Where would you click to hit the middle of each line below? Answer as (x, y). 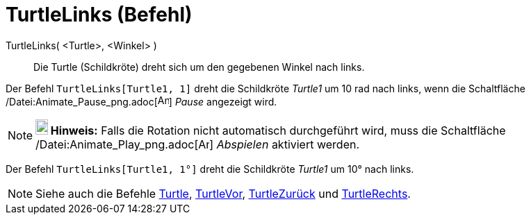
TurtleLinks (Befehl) (99, 15)
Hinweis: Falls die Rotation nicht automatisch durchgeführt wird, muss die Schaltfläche (278, 130)
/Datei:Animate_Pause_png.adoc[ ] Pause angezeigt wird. (141, 101)
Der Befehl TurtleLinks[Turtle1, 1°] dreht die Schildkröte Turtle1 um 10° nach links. (210, 169)
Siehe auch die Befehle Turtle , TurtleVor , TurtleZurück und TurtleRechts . (223, 193)
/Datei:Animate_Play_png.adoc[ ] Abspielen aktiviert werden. (198, 144)
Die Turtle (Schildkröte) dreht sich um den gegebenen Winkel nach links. (199, 67)
